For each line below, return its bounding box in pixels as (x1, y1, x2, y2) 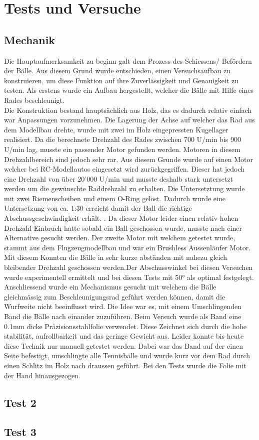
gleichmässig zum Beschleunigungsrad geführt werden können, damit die (4, 291, 225, 302)
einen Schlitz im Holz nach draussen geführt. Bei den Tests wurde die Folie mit (4, 360, 246, 370)
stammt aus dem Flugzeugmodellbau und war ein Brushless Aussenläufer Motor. (4, 242, 251, 252)
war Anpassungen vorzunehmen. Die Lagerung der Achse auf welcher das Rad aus (4, 114, 255, 125)
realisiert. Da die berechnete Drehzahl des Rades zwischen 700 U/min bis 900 (4, 134, 241, 144)
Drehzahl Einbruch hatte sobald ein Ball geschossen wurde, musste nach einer (4, 222, 242, 233)
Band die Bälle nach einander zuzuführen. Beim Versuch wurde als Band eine (4, 311, 241, 322)
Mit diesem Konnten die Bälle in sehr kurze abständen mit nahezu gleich (4, 252, 227, 262)
